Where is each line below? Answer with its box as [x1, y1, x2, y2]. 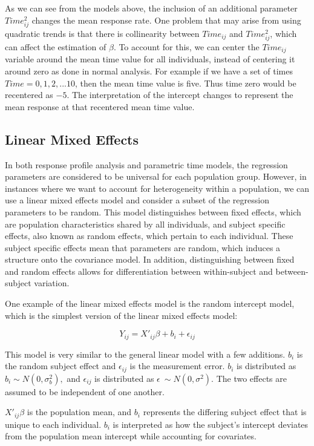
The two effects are [216, 372, 287, 384]
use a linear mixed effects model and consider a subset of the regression [5, 194, 269, 206]
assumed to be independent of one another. [5, 385, 165, 398]
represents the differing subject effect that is [143, 405, 307, 418]
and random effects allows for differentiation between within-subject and [5, 264, 273, 277]
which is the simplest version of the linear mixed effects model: [5, 309, 238, 321]
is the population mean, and [27, 405, 132, 418]
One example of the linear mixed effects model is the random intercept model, [5, 297, 295, 310]
